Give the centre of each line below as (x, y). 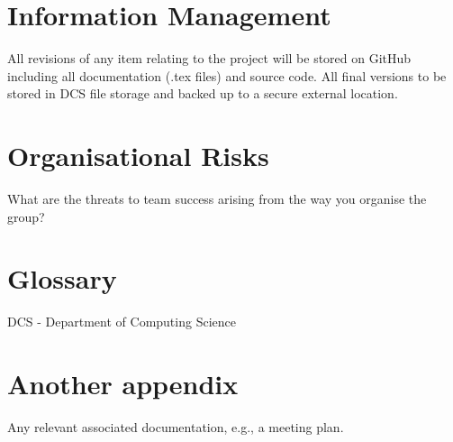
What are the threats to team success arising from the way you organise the (217, 199)
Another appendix (123, 384)
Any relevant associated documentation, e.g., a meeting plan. (176, 427)
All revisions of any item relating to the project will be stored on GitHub (209, 58)
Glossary (62, 278)
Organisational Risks (138, 156)
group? (26, 216)
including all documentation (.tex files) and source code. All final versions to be (227, 75)
